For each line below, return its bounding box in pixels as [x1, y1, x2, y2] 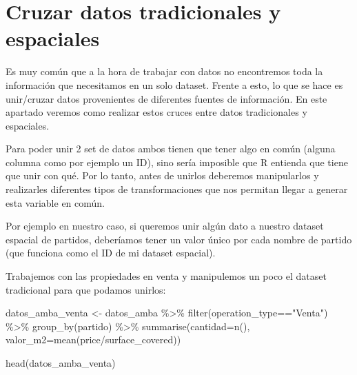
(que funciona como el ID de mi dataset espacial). [6, 245, 216, 260]
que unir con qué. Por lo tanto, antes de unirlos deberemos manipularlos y [6, 168, 319, 183]
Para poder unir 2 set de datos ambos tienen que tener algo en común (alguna [6, 141, 336, 156]
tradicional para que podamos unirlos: [6, 282, 166, 296]
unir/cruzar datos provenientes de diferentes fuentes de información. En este [6, 91, 327, 105]
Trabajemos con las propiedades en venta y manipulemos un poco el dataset [6, 269, 327, 283]
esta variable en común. [6, 195, 105, 210]
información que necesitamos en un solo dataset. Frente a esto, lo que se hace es [6, 77, 343, 92]
